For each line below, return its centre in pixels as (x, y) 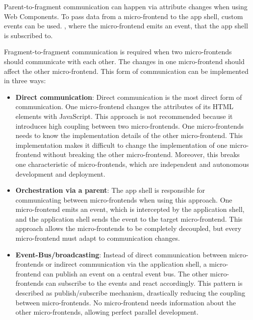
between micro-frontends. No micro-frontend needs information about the (126, 302)
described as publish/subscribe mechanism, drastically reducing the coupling (130, 293)
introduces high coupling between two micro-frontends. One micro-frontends (129, 126)
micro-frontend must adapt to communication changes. (98, 238)
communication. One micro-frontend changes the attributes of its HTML (125, 106)
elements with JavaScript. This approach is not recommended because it (124, 116)
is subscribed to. (28, 35)
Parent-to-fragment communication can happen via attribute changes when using (126, 6)
